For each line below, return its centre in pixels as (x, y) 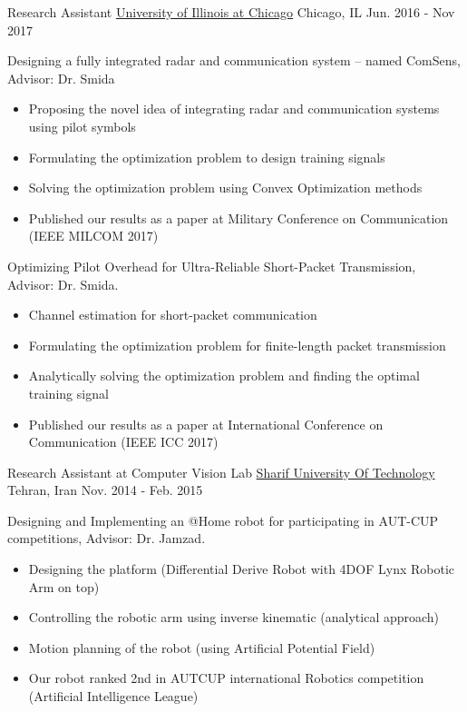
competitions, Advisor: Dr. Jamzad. (107, 538)
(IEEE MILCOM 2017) (93, 236)
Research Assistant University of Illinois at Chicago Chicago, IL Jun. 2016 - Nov (231, 12)
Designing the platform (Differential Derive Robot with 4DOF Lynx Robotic (242, 569)
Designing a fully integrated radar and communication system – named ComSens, (234, 60)
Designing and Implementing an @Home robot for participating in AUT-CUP (223, 520)
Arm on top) (64, 586)
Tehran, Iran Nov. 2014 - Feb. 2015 (105, 490)
